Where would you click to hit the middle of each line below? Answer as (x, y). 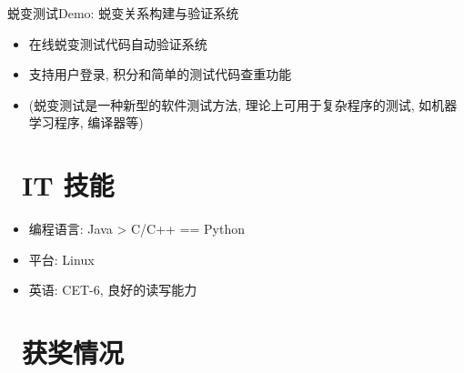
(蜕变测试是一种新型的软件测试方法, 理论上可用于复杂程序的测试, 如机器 (243, 104)
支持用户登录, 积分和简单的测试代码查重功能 (160, 74)
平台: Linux (61, 259)
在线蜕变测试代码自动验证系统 (118, 43)
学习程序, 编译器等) (86, 122)
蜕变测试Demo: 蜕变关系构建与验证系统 (123, 13)
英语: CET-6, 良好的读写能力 (113, 290)
